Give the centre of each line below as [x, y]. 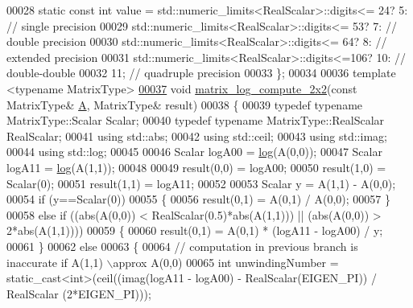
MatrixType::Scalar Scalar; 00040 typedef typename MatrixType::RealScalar [196, 120]
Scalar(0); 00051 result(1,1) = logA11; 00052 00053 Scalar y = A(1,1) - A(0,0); [201, 183]
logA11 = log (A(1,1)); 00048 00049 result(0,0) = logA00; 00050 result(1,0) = [196, 167]
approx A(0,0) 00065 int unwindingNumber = [226, 262]
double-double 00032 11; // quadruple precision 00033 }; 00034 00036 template [201, 73]
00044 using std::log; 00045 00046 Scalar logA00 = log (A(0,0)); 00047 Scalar [194, 152]
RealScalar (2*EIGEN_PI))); [79, 293]
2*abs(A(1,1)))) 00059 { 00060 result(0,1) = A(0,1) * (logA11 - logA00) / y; [195, 230]
